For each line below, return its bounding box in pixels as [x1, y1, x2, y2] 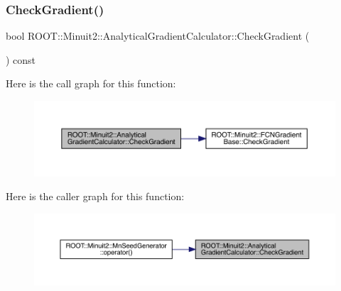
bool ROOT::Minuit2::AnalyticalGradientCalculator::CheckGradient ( [6, 28, 310, 43]
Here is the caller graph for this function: [6, 189, 185, 204]
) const [6, 52, 36, 67]
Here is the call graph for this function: [6, 76, 176, 91]
